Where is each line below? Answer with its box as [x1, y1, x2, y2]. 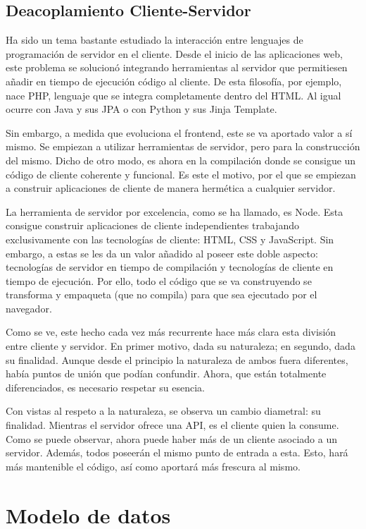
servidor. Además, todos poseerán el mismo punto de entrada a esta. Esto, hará [6, 445, 348, 460]
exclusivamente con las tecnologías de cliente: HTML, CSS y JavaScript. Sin [6, 231, 334, 246]
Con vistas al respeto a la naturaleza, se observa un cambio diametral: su [6, 403, 321, 418]
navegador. [6, 300, 52, 315]
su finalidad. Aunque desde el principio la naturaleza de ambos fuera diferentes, [6, 352, 348, 367]
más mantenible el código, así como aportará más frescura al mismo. [6, 458, 301, 473]
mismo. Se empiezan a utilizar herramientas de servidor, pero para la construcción [6, 139, 360, 154]
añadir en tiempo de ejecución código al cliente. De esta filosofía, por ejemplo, [6, 73, 342, 88]
